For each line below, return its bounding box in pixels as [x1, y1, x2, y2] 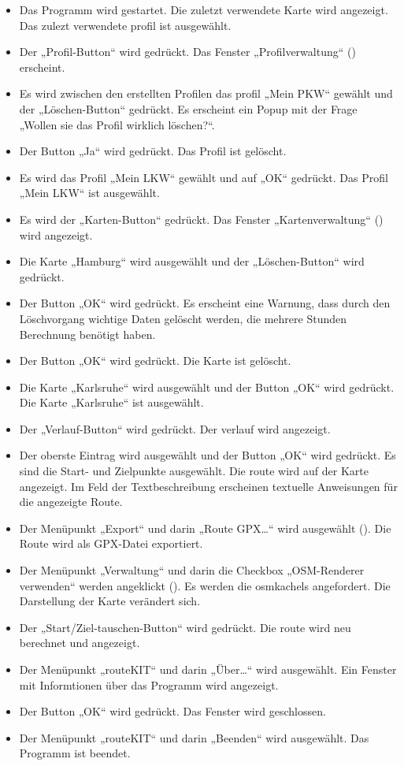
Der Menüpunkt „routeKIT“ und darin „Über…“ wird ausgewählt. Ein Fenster [19, 661, 397, 677]
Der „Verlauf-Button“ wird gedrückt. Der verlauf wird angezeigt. [19, 420, 331, 437]
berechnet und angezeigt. [19, 634, 140, 651]
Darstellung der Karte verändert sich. [19, 593, 201, 609]
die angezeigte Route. [19, 493, 123, 510]
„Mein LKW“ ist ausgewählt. [19, 184, 160, 201]
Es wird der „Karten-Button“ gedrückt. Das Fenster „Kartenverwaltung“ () [19, 210, 384, 227]
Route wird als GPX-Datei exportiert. [19, 535, 203, 552]
